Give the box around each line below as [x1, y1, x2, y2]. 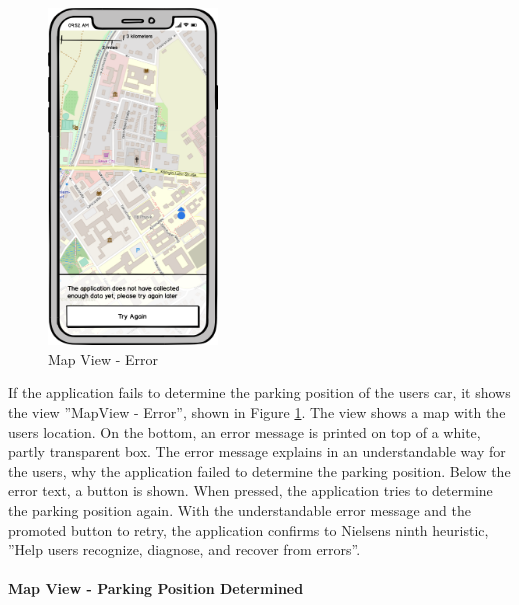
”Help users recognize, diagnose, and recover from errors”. [8, 539, 361, 560]
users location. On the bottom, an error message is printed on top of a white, [8, 421, 481, 442]
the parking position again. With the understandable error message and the [8, 499, 471, 520]
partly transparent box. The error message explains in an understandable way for [8, 441, 506, 462]
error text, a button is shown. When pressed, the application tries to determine [8, 480, 493, 501]
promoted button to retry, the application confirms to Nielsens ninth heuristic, [8, 519, 489, 540]
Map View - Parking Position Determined [8, 578, 304, 599]
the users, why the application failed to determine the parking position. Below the [8, 460, 511, 481]
